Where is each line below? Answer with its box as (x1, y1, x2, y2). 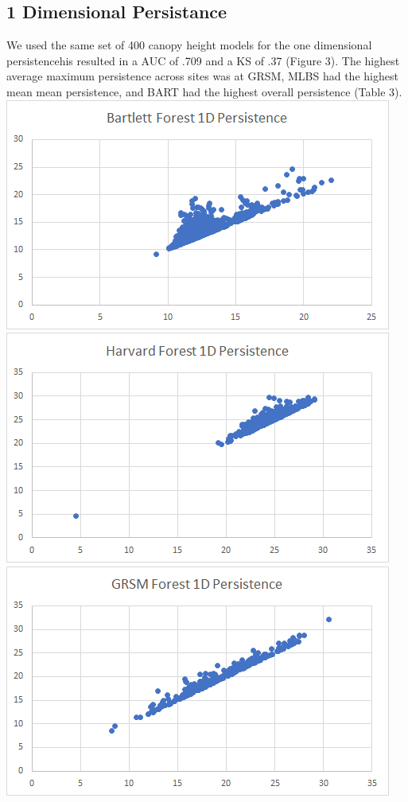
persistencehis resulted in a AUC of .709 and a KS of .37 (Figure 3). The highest (6, 52, 400, 68)
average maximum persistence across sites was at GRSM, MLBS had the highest (6, 68, 398, 84)
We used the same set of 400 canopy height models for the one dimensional (6, 37, 372, 53)
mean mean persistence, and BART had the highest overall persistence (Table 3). (6, 83, 402, 99)
